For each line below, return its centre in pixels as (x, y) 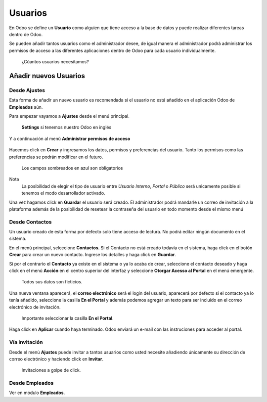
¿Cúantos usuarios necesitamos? (55, 62)
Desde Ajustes (27, 90)
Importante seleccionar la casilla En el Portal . (67, 318)
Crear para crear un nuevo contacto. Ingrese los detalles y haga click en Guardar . (93, 255)
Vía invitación (26, 342)
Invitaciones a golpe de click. (51, 370)
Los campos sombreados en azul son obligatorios (72, 168)
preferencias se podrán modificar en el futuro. (56, 157)
